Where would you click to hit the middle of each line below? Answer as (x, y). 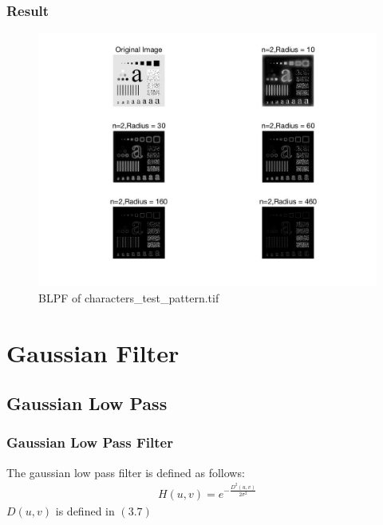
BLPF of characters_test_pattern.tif (129, 297)
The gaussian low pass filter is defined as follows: (126, 472)
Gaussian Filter (93, 352)
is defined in (85, 510)
